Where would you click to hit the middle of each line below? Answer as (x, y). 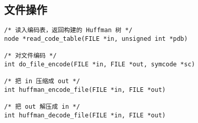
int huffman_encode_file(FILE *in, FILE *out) (85, 90)
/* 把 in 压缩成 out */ (42, 81)
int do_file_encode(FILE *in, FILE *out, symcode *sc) (100, 64)
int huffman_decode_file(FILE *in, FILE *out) (85, 115)
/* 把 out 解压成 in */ (42, 107)
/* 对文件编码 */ (31, 56)
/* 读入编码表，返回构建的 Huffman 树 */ (68, 30)
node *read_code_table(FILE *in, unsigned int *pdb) (96, 39)
